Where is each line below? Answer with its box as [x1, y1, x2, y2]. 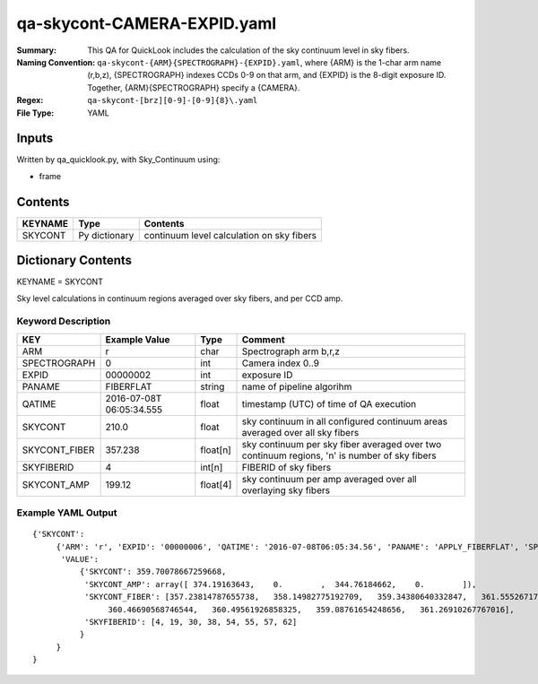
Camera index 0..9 [241, 357, 320, 369]
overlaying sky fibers [241, 484, 331, 497]
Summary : [16, 45, 57, 56]
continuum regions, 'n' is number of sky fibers [241, 449, 437, 462]
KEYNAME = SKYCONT [16, 276, 103, 287]
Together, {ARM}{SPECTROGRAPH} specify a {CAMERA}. [87, 82, 300, 93]
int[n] [200, 461, 223, 473]
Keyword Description [16, 315, 111, 327]
